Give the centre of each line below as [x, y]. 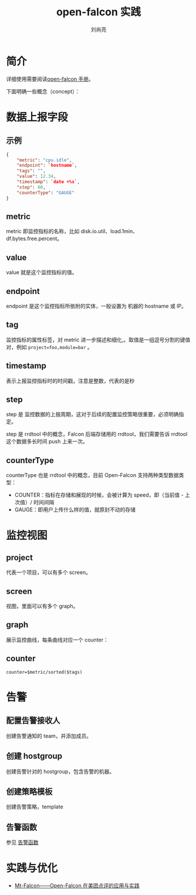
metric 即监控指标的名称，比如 [43, 231]
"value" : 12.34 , [37, 177]
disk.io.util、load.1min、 [109, 231]
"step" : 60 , [31, 187]
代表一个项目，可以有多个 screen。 [48, 572]
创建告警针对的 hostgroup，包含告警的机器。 [60, 771]
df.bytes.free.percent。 [34, 239]
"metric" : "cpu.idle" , [44, 160]
